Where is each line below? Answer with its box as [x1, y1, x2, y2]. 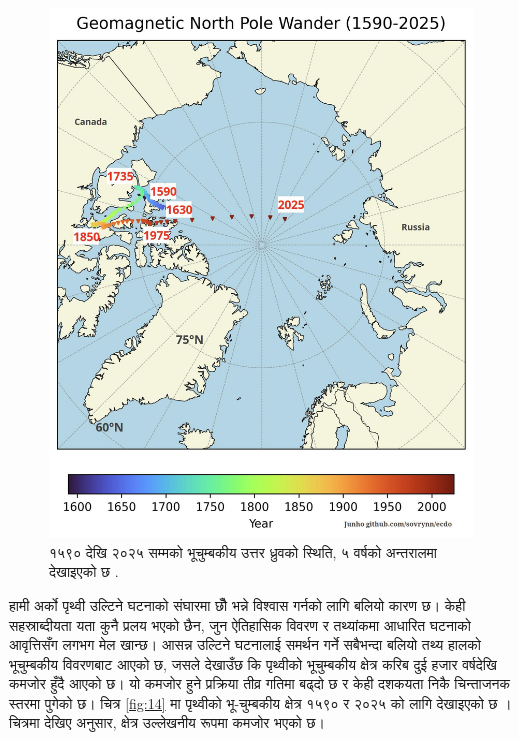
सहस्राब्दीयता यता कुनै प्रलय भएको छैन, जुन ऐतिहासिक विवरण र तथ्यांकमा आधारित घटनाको [9, 614, 471, 635]
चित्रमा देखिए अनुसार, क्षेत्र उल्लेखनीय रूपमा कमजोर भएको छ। [9, 712, 325, 733]
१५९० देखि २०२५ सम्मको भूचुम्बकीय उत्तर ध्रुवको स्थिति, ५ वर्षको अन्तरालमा [49, 541, 437, 562]
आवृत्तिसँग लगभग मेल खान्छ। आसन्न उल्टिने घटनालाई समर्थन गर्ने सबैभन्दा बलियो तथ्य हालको [9, 634, 481, 655]
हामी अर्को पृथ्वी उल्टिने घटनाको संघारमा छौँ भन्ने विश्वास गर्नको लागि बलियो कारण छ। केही [9, 594, 466, 615]
